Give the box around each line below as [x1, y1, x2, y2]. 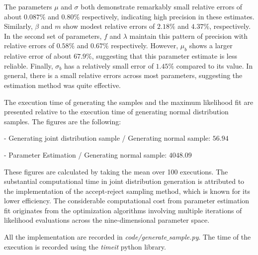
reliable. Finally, [4, 60, 53, 71]
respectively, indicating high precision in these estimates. [82, 11, 255, 21]
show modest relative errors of [63, 21, 155, 31]
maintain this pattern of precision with [129, 30, 248, 41]
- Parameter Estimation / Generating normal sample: [4, 149, 167, 160]
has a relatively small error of [64, 60, 154, 71]
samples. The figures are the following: [4, 116, 121, 126]
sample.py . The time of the [169, 232, 251, 242]
